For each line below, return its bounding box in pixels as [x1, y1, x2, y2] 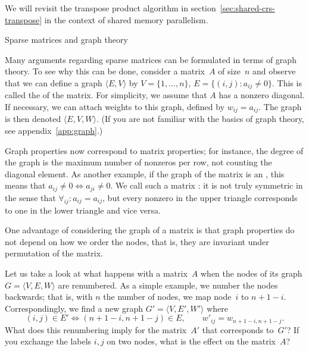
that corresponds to [202, 323, 274, 336]
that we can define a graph [5, 76, 102, 89]
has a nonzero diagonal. [219, 89, 305, 101]
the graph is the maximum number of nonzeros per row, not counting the [5, 156, 272, 168]
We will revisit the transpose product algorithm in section [5, 2, 216, 14]
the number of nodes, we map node [103, 290, 232, 303]
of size [218, 65, 241, 77]
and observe [252, 65, 296, 77]
